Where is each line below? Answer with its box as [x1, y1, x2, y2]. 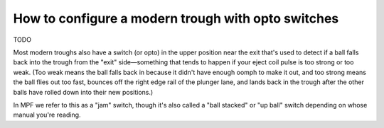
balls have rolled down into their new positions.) [13, 88, 154, 96]
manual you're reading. [13, 110, 81, 120]
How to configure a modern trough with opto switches [13, 11, 339, 26]
